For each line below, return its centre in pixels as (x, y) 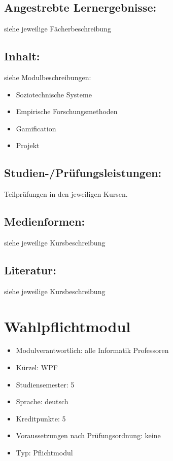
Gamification (36, 128)
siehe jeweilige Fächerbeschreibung (58, 29)
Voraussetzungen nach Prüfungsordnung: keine (88, 435)
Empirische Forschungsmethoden (67, 111)
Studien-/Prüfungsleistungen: (83, 173)
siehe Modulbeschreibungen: (48, 77)
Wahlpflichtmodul (67, 326)
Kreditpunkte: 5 (41, 418)
